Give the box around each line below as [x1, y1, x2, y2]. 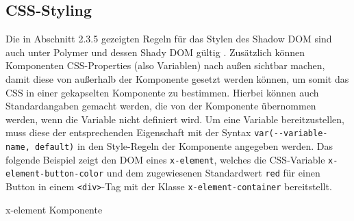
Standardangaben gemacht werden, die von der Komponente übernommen [5, 99, 316, 113]
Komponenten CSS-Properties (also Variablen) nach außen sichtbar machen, [5, 58, 325, 73]
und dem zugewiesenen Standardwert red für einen [106, 166, 320, 180]
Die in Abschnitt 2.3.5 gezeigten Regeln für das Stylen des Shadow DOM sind [5, 31, 332, 46]
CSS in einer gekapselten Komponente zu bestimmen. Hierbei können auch [5, 85, 319, 99]
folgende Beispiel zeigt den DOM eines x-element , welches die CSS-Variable [5, 152, 325, 166]
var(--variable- [254, 129, 328, 139]
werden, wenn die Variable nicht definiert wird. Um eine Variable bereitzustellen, [5, 112, 344, 126]
